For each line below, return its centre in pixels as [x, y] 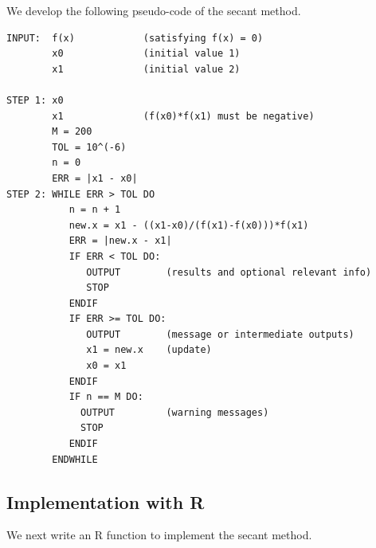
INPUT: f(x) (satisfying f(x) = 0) [135, 38]
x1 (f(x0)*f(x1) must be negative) [183, 116]
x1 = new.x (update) [149, 350]
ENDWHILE [75, 459]
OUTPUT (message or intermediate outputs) [220, 334]
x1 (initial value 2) [146, 69]
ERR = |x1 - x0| [95, 178]
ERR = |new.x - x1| [120, 241]
